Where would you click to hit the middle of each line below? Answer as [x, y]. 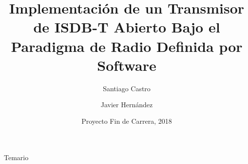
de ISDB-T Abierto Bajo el [127, 27]
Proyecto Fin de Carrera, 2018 [127, 121]
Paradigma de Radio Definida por [127, 46]
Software [127, 65]
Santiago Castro [127, 88]
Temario [16, 157]
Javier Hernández [127, 105]
